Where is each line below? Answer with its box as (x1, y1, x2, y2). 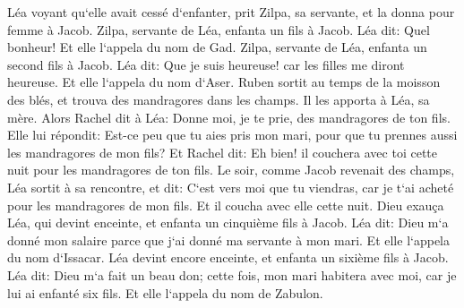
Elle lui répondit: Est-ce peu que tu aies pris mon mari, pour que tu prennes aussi (7, 125, 458, 144)
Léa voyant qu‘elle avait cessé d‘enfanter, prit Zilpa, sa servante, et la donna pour (7, 3, 455, 21)
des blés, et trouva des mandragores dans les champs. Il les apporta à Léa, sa (7, 90, 430, 108)
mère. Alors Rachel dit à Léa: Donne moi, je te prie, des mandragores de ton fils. (7, 107, 451, 126)
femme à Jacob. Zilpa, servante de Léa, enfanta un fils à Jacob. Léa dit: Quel (7, 20, 430, 38)
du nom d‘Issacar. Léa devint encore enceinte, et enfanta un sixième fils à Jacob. (7, 248, 449, 267)
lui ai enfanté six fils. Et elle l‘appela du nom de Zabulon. (7, 283, 323, 302)
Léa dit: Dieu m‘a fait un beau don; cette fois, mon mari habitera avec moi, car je (7, 265, 457, 284)
